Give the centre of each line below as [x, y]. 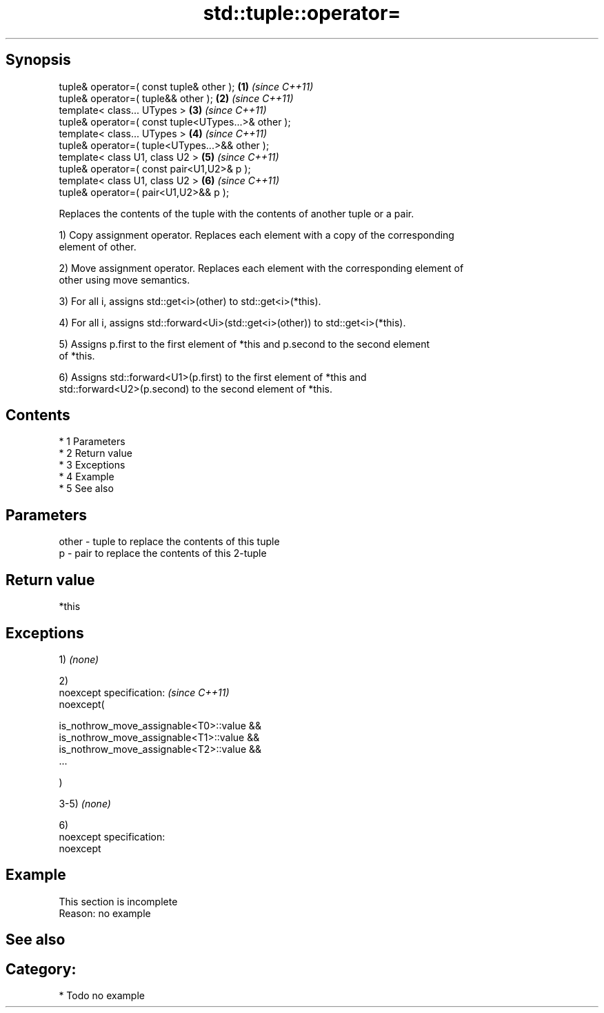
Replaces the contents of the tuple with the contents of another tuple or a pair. [236, 213]
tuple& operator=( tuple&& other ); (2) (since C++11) [176, 98]
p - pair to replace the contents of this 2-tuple [163, 553]
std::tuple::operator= [302, 13]
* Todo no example [102, 996]
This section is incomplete [118, 901]
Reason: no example [105, 913]
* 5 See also [86, 489]
